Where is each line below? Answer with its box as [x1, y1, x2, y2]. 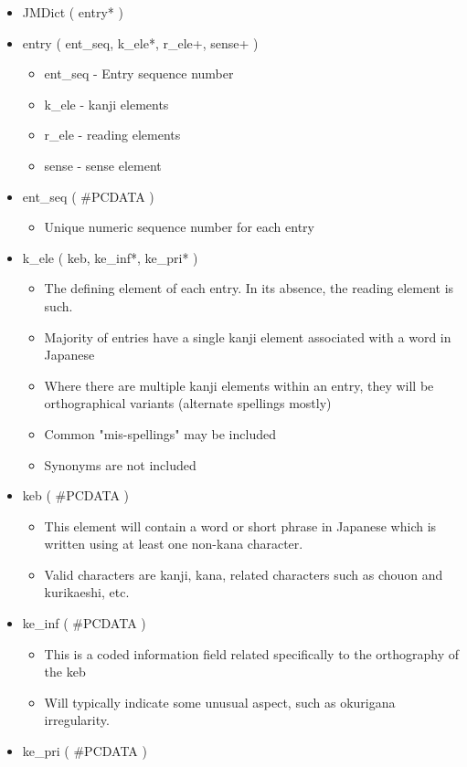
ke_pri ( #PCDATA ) [22, 741, 147, 761]
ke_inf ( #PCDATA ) [22, 614, 146, 633]
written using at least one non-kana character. [44, 534, 303, 553]
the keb [44, 662, 86, 681]
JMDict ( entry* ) [22, 3, 123, 21]
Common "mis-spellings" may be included [44, 424, 276, 443]
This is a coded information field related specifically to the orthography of [44, 644, 460, 663]
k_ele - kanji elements [44, 94, 169, 113]
